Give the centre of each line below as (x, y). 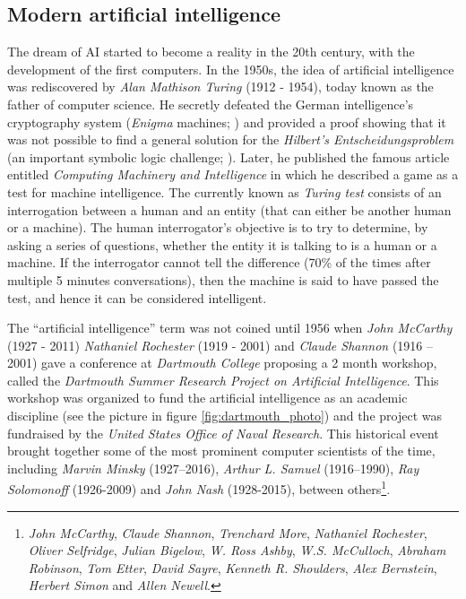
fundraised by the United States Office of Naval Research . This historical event (223, 433)
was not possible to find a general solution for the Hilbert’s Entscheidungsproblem (231, 139)
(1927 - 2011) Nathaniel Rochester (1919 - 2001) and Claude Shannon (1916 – (220, 345)
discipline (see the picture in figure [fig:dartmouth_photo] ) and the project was (224, 416)
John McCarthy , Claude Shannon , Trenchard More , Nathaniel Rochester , (228, 532)
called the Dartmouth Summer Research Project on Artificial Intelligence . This (223, 380)
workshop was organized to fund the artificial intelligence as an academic (207, 398)
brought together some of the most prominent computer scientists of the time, (221, 451)
